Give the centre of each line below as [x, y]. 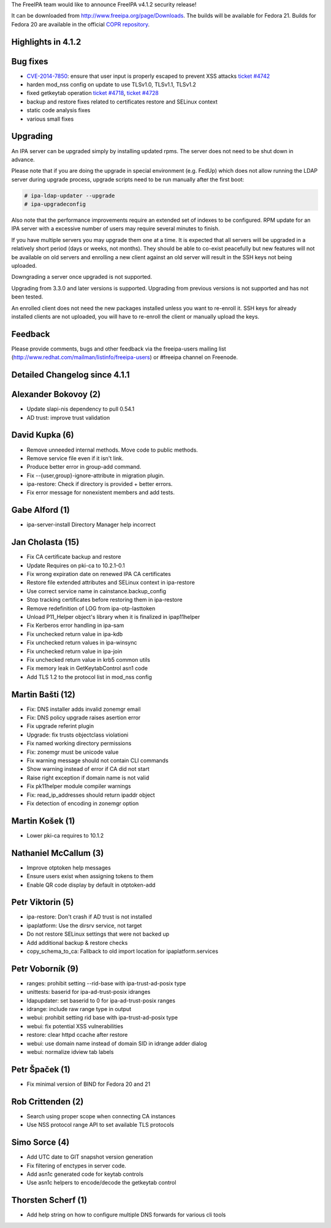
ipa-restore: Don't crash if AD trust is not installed [89, 917]
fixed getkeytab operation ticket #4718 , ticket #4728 [93, 93]
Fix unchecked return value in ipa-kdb [74, 634]
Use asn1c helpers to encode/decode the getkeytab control [101, 1183]
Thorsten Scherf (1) [49, 1200]
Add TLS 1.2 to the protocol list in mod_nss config [89, 677]
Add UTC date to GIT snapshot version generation [90, 1157]
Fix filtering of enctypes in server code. [77, 1165]
